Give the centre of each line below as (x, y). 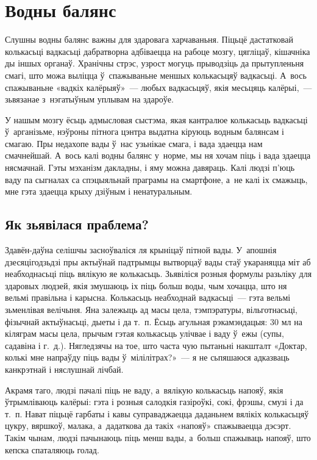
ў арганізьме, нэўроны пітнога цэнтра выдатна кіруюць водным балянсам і (144, 131)
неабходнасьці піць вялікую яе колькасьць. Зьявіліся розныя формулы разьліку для (158, 274)
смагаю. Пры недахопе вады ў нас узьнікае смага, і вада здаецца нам (134, 143)
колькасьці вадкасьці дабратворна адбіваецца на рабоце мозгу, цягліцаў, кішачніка (158, 51)
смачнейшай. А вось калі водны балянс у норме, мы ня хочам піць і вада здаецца (158, 155)
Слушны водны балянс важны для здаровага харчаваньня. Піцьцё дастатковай (149, 39)
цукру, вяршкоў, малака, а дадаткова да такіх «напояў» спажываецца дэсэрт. (148, 426)
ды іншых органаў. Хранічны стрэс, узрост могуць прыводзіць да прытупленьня (155, 63)
